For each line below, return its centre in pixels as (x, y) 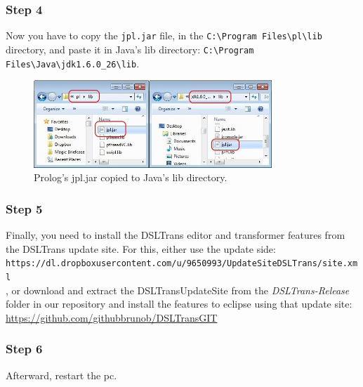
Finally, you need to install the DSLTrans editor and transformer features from (176, 235)
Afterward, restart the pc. (61, 375)
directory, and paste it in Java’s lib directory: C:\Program (130, 49)
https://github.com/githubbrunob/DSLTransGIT (112, 317)
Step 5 (24, 208)
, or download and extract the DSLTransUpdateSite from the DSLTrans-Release (178, 290)
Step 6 (24, 349)
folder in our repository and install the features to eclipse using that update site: (179, 304)
